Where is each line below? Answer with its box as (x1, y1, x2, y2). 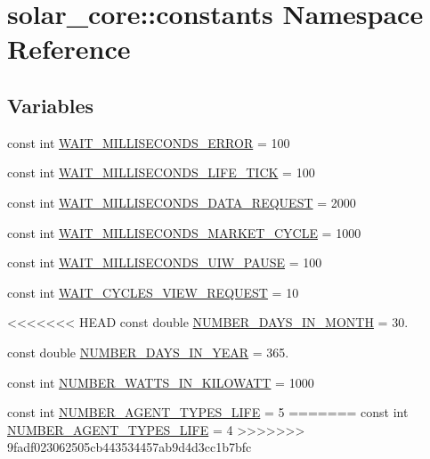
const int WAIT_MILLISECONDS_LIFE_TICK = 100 (7, 163, 315, 182)
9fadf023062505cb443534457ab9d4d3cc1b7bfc (7, 438, 252, 456)
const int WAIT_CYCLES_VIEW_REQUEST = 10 (7, 283, 299, 301)
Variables (7, 91, 94, 119)
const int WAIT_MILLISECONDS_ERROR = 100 (7, 133, 290, 152)
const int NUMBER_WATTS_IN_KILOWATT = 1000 (7, 373, 314, 391)
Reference (7, 30, 131, 67)
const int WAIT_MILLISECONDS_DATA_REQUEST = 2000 (7, 193, 356, 211)
